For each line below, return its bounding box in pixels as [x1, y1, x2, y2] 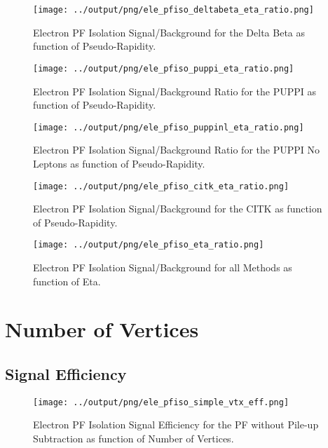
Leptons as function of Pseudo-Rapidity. [33, 156, 205, 170]
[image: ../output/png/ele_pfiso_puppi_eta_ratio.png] [33, 63, 294, 74]
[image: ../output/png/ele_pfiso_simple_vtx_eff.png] [33, 397, 289, 407]
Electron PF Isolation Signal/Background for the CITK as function [33, 201, 322, 216]
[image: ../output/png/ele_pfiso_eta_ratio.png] [33, 240, 264, 250]
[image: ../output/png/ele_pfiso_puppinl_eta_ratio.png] [33, 122, 304, 133]
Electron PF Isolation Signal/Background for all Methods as [33, 260, 292, 275]
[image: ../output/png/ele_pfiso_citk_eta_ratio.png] [33, 181, 289, 191]
